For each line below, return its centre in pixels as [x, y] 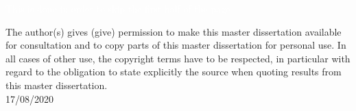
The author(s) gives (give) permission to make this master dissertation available [174, 31]
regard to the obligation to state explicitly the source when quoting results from [174, 72]
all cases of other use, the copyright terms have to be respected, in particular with [178, 58]
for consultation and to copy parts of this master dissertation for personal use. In [176, 45]
